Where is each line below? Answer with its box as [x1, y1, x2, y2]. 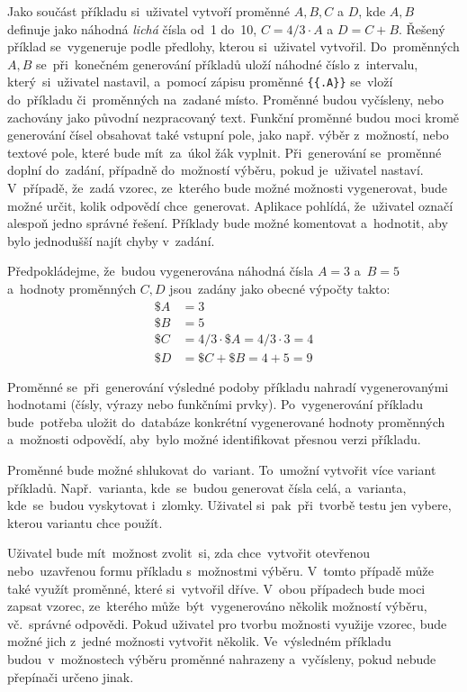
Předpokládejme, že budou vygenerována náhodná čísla [7, 261, 314, 280]
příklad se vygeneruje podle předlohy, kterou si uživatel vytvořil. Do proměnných [7, 37, 460, 56]
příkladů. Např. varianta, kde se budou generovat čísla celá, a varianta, [7, 478, 407, 496]
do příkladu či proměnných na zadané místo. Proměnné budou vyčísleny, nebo [7, 90, 445, 109]
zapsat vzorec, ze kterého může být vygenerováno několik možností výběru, [7, 596, 427, 615]
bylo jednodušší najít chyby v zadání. [7, 231, 215, 250]
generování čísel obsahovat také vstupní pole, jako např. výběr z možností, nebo [7, 125, 449, 144]
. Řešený [399, 19, 445, 38]
